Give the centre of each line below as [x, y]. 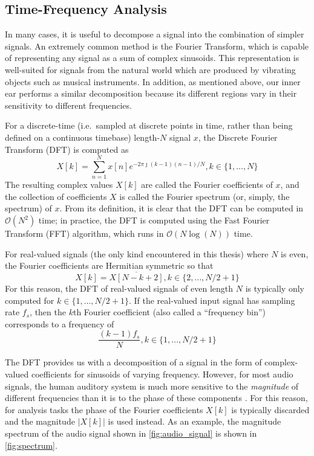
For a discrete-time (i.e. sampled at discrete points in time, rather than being [149, 125]
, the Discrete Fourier [238, 137]
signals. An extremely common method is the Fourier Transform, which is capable [157, 46]
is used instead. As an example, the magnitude [195, 421]
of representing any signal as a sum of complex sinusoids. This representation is [152, 58]
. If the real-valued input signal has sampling [212, 300]
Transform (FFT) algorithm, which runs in [84, 233]
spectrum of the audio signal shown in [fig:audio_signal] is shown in [131, 433]
